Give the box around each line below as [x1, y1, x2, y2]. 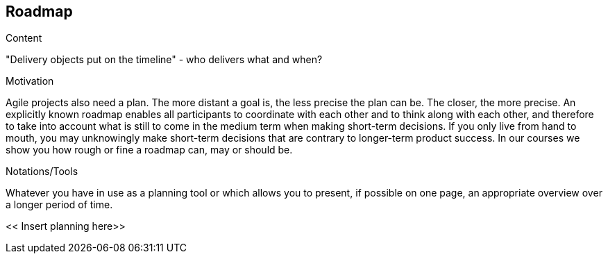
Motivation [6, 75, 54, 87]
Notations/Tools [6, 165, 78, 178]
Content [6, 32, 42, 44]
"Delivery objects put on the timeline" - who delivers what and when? [6, 53, 323, 66]
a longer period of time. [6, 199, 113, 211]
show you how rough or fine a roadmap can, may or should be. [6, 144, 293, 156]
